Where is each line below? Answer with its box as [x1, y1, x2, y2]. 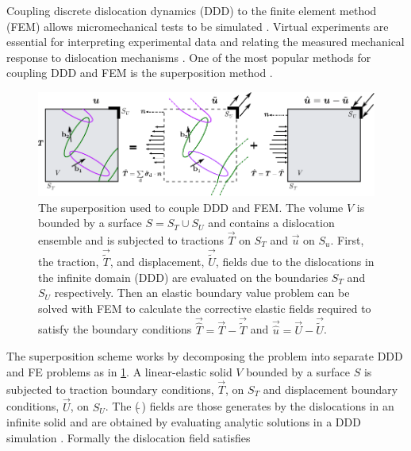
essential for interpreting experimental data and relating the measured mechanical [6, 33, 405, 50]
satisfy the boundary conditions [38, 321, 192, 337]
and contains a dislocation [208, 214, 335, 231]
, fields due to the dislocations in [215, 253, 375, 270]
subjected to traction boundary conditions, [6, 380, 214, 397]
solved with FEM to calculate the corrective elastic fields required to [38, 299, 371, 316]
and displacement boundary [263, 380, 398, 397]
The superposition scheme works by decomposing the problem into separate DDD [6, 348, 403, 364]
